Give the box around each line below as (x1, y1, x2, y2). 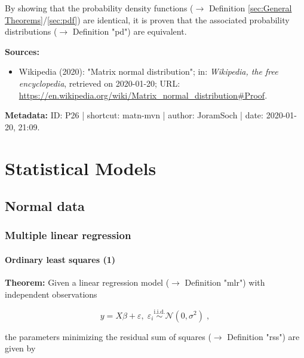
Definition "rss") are (227, 330, 300, 342)
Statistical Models (5, 155, 156, 180)
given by (5, 342, 36, 354)
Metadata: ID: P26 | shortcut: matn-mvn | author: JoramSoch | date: (5, 109, 263, 121)
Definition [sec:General (208, 2, 292, 14)
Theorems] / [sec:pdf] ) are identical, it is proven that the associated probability (5, 13, 290, 26)
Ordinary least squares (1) (5, 253, 115, 265)
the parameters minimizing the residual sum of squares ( (5, 330, 211, 342)
